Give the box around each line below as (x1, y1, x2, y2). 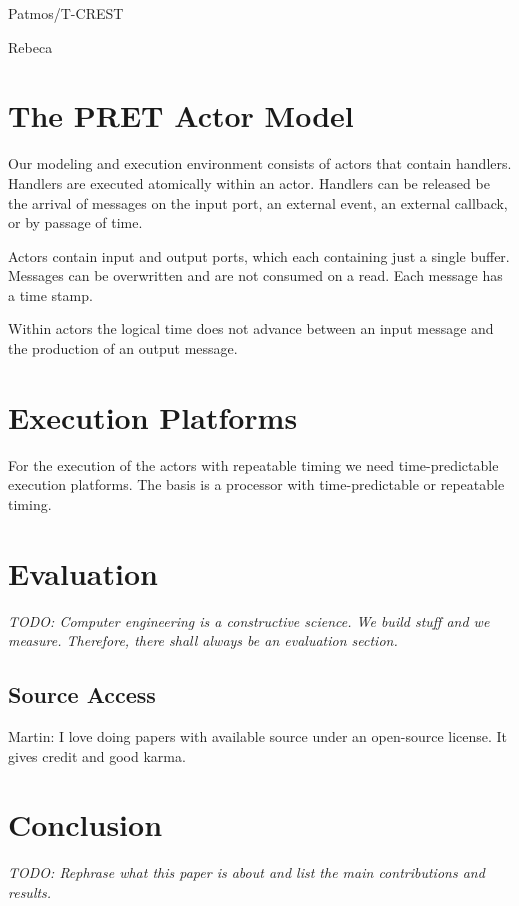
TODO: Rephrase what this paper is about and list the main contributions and (8, 862, 485, 883)
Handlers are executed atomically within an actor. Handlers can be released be (8, 172, 490, 193)
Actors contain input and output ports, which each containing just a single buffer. (8, 245, 510, 266)
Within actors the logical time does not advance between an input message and (8, 318, 494, 339)
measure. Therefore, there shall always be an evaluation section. (8, 630, 398, 651)
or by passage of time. (8, 212, 143, 233)
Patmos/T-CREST (8, 3, 124, 23)
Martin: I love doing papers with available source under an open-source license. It (8, 726, 508, 747)
